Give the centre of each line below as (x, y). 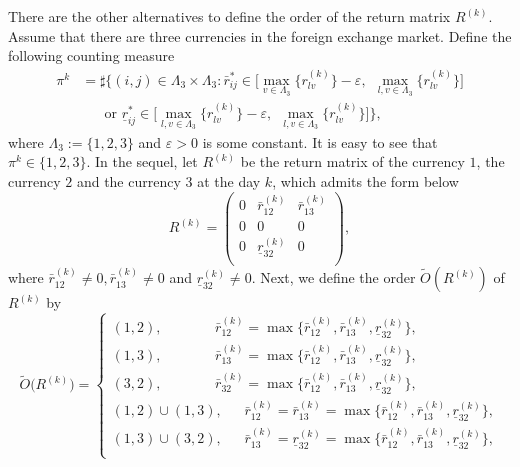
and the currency (128, 180)
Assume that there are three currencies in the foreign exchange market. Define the (260, 35)
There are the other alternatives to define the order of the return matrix (229, 16)
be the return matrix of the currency (352, 161)
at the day (229, 180)
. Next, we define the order (333, 277)
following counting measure (91, 55)
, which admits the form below (365, 180)
